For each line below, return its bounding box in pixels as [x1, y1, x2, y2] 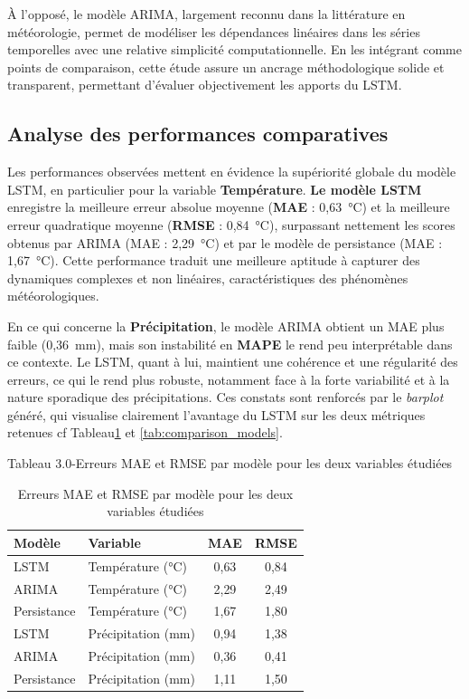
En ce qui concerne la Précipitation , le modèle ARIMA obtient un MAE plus [7, 316, 445, 335]
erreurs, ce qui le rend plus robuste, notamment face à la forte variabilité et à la [7, 369, 450, 388]
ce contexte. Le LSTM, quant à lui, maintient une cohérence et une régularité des [7, 352, 458, 371]
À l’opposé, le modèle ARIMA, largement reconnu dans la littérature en [7, 5, 406, 23]
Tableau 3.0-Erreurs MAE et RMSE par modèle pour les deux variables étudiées [7, 454, 453, 473]
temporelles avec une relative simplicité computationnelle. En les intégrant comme [7, 40, 462, 59]
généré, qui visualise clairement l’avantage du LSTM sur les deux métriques [7, 405, 426, 424]
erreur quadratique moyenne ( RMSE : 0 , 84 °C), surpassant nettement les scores [7, 215, 455, 234]
